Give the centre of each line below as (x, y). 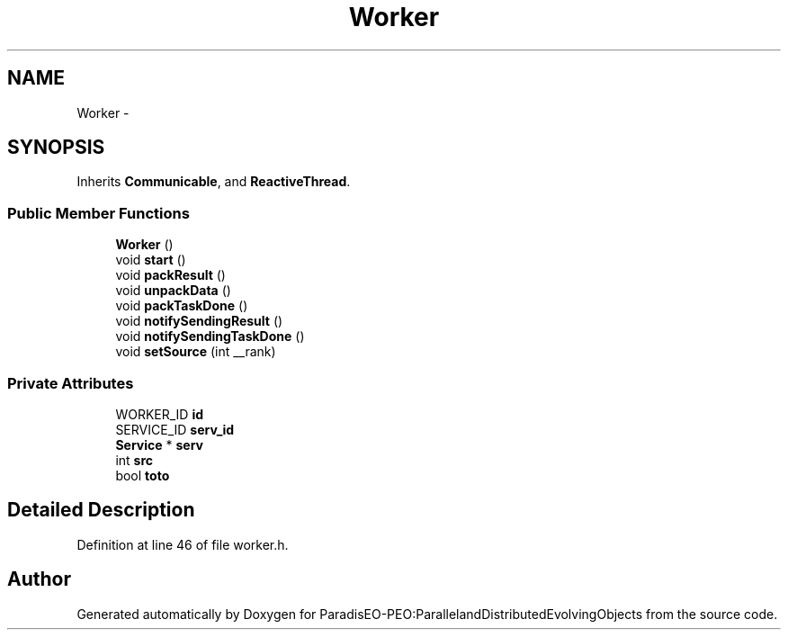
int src (134, 460)
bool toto (143, 475)
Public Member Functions (98, 213)
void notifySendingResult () (199, 321)
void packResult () (170, 275)
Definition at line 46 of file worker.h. (183, 544)
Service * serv (159, 444)
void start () (151, 260)
